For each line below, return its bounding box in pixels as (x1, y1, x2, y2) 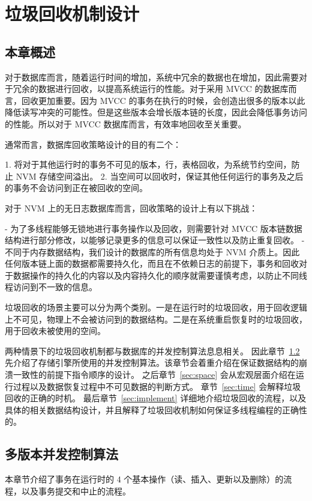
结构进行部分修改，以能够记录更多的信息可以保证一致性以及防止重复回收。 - (5, 234, 305, 246)
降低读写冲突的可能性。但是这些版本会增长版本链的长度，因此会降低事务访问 (5, 106, 307, 118)
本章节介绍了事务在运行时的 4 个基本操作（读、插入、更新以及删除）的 (5, 473, 284, 485)
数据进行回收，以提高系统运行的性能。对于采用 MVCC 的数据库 (38, 82, 289, 95)
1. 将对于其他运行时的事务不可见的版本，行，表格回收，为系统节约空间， (5, 158, 292, 171)
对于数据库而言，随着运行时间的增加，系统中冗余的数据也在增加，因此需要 (5, 70, 299, 83)
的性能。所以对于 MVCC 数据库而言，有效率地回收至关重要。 (5, 117, 247, 130)
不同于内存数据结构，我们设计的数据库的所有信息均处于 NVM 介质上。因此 (5, 245, 300, 258)
